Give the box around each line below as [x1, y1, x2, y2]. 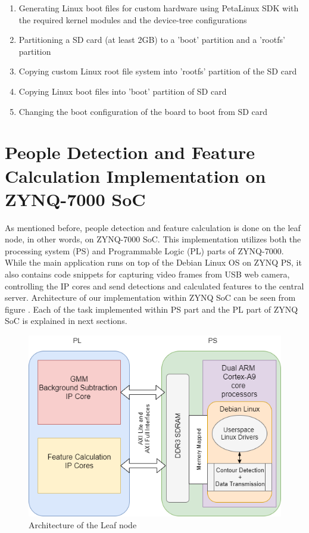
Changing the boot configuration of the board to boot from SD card [18, 105, 268, 117]
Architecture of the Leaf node [29, 518, 137, 531]
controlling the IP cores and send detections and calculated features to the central [5, 279, 304, 292]
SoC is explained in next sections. [5, 314, 127, 327]
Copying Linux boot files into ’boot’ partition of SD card [18, 85, 227, 97]
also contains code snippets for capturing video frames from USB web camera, [5, 268, 290, 280]
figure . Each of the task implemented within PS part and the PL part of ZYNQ [5, 303, 298, 315]
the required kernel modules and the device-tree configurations [18, 13, 247, 26]
